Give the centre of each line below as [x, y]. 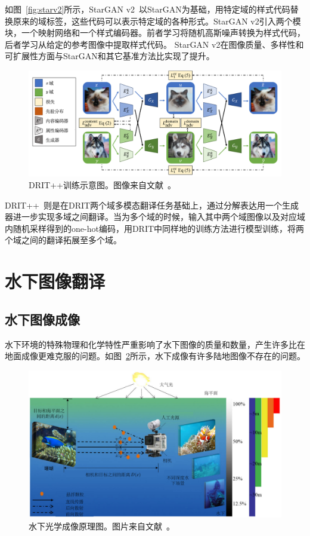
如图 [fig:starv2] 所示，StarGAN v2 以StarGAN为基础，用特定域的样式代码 [148, 9]
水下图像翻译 [55, 281]
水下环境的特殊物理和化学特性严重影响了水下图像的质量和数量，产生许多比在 [155, 344]
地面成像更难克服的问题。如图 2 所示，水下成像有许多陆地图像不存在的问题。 [155, 356]
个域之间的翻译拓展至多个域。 [63, 240]
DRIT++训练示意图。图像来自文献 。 [102, 184]
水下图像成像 [42, 319]
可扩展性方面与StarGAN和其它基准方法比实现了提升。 [110, 56]
